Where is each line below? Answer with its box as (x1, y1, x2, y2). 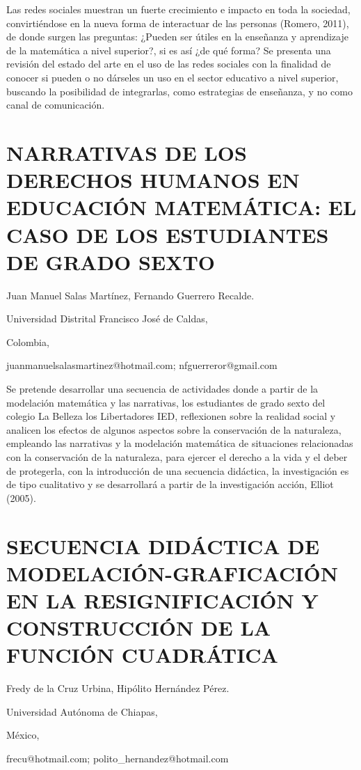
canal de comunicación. (6, 97, 105, 112)
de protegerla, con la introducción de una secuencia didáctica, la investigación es (6, 463, 349, 478)
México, (6, 728, 40, 742)
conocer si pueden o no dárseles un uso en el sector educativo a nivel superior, (6, 70, 339, 84)
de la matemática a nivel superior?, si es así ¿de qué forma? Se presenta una (6, 42, 331, 57)
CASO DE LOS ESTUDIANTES (6, 220, 329, 249)
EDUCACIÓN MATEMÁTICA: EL (6, 193, 357, 221)
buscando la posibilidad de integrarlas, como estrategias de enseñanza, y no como (6, 84, 353, 98)
